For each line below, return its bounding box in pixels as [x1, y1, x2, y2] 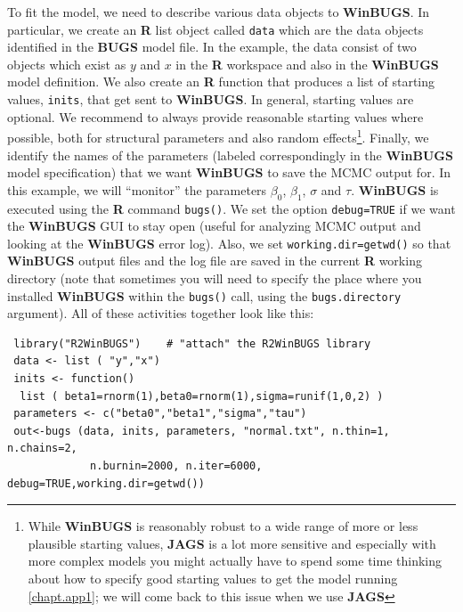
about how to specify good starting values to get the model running [28, 568, 398, 587]
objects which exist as [7, 54, 126, 73]
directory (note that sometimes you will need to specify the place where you [7, 269, 422, 288]
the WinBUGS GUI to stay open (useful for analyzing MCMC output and [7, 216, 421, 235]
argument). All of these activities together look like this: [7, 304, 314, 322]
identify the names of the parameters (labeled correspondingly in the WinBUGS [7, 145, 453, 164]
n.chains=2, [7, 442, 77, 455]
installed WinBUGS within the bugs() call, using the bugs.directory [7, 286, 402, 305]
